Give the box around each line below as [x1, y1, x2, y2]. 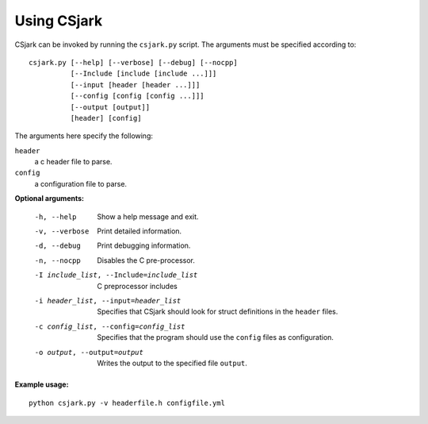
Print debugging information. [97, 241, 191, 250]
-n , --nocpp [34, 256, 81, 265]
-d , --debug [34, 241, 81, 250]
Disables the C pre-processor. [97, 255, 196, 265]
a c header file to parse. [34, 157, 113, 167]
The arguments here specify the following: [14, 131, 154, 141]
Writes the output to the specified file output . [97, 358, 247, 368]
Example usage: [14, 380, 69, 389]
